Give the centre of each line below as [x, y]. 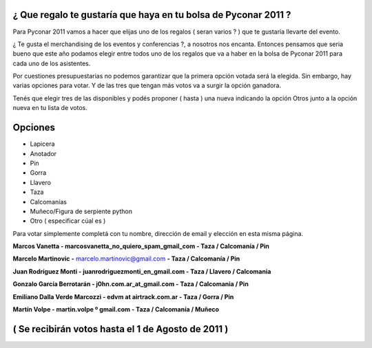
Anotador [43, 153]
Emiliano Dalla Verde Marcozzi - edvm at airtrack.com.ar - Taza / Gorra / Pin [123, 296]
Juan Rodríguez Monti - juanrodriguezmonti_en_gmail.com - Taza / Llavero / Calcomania [142, 271]
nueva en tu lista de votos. [50, 108]
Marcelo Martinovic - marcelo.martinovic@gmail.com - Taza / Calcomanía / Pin [126, 259]
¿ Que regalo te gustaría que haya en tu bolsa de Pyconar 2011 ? [152, 15]
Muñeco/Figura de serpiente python [81, 211]
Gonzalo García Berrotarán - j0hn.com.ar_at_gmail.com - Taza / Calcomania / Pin [131, 284]
